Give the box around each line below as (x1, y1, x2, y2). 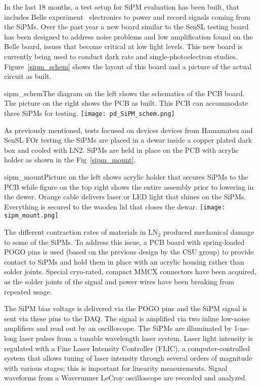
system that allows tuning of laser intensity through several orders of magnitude (4, 353, 252, 363)
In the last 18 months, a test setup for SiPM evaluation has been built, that (4, 2, 239, 12)
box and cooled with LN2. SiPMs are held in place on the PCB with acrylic (4, 144, 239, 155)
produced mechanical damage (163, 227, 254, 237)
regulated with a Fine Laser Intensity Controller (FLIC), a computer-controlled (4, 342, 250, 353)
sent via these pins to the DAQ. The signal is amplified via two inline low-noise (4, 313, 250, 323)
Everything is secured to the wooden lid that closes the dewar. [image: (4, 201, 225, 211)
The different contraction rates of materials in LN (4, 227, 158, 237)
